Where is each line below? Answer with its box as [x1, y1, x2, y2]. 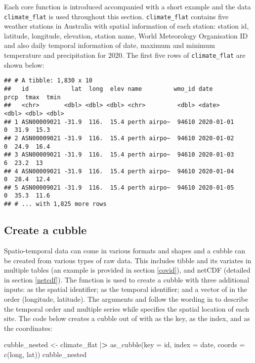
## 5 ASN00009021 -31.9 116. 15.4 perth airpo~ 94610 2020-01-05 [4, 184, 234, 191]
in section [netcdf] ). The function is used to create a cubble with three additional [4, 274, 250, 284]
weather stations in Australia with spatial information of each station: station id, [4, 21, 249, 31]
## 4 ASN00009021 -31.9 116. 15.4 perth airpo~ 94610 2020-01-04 [4, 167, 234, 175]
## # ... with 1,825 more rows [4, 201, 107, 208]
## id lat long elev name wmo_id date [4, 85, 213, 92]
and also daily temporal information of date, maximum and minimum [4, 40, 215, 50]
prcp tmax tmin [4, 93, 61, 101]
